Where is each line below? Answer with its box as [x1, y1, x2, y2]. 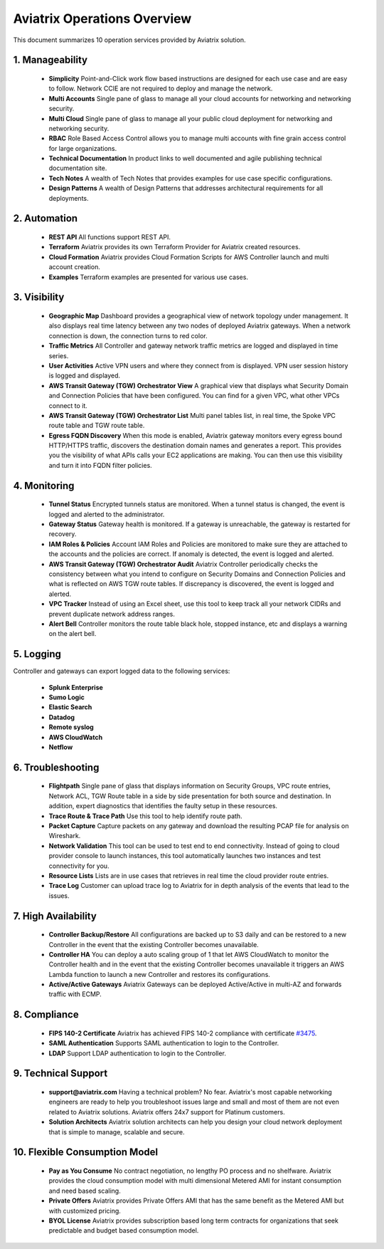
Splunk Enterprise [48, 683, 103, 691]
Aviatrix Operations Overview [13, 11, 192, 26]
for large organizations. [48, 144, 117, 152]
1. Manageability [13, 54, 88, 66]
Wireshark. [48, 832, 81, 840]
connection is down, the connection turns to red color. [48, 331, 208, 340]
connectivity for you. [48, 862, 110, 870]
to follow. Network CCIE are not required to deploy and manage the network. [48, 84, 273, 93]
